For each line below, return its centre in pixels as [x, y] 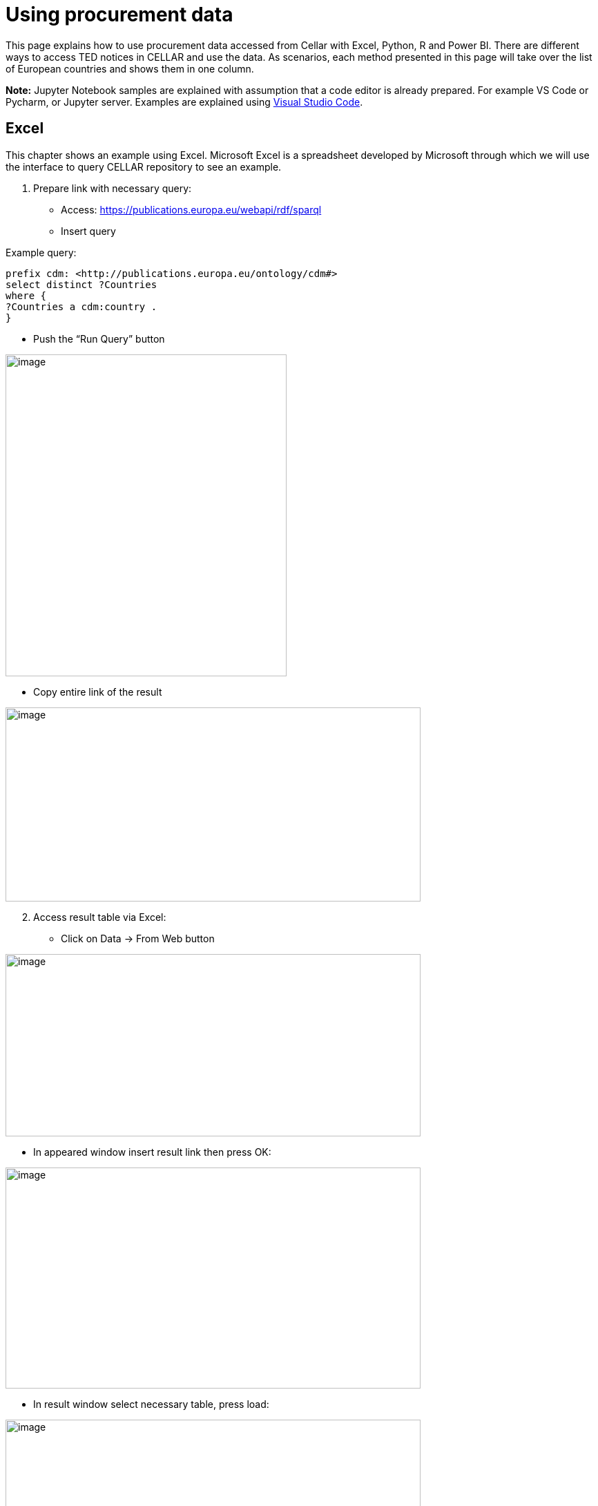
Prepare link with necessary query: [113, 188]
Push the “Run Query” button [99, 339]
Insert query [88, 231]
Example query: [41, 252]
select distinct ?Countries [81, 284]
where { [26, 295]
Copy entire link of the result [98, 692]
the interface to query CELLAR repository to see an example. [144, 166]
